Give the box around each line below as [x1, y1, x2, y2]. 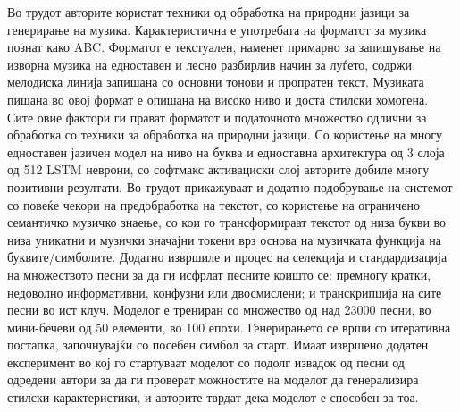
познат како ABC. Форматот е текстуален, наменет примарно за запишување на [7, 38, 441, 56]
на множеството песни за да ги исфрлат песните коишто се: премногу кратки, [7, 265, 431, 283]
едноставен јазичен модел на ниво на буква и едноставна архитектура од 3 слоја [7, 142, 445, 161]
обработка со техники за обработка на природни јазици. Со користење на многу [7, 125, 443, 144]
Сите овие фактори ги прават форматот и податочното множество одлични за [7, 107, 427, 126]
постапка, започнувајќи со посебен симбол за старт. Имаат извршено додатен [7, 335, 429, 354]
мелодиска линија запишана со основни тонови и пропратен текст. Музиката [7, 72, 424, 91]
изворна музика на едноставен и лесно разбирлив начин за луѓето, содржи [7, 55, 412, 73]
